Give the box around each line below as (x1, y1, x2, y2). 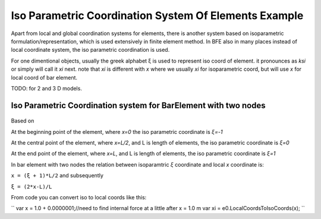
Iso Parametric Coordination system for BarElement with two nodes (11, 100, 266, 110)
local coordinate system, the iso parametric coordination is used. (11, 46, 170, 54)
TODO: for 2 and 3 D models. (11, 85, 83, 92)
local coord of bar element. (11, 74, 77, 81)
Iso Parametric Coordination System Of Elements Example (11, 9, 304, 22)
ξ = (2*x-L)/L (11, 183, 52, 190)
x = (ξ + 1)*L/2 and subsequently (11, 172, 104, 179)
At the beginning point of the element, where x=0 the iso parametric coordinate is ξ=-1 (11, 128, 223, 135)
